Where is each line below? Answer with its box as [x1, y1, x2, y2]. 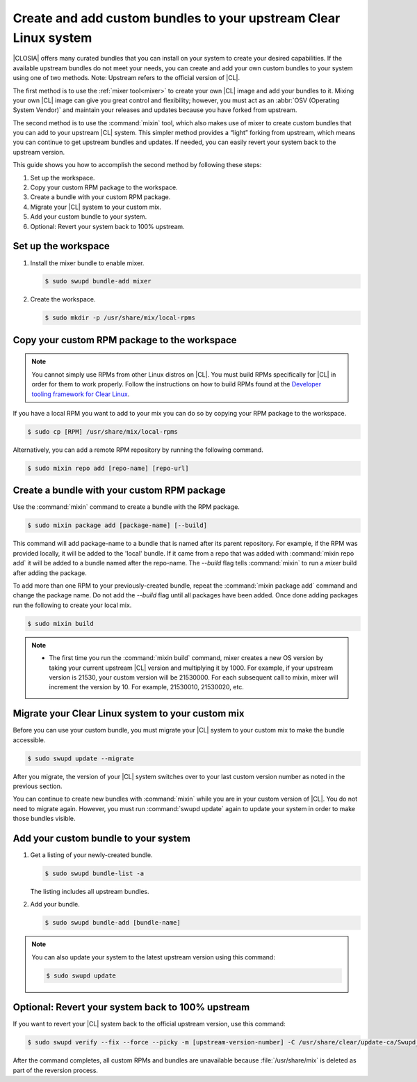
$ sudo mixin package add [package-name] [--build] [27, 522, 208, 529]
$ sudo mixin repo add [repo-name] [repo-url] [27, 464, 189, 472]
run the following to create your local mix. [13, 601, 132, 609]
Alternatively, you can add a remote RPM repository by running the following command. [13, 446, 263, 454]
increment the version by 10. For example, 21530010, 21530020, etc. [49, 683, 245, 691]
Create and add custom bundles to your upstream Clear [13, 10, 341, 26]
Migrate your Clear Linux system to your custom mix [13, 707, 245, 720]
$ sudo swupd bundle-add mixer [44, 277, 152, 285]
